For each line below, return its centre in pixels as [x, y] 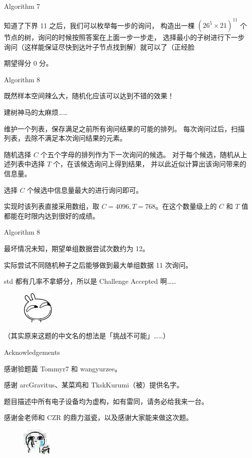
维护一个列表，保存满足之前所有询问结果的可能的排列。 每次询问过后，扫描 [124, 128]
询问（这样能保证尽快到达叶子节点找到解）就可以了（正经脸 [99, 46]
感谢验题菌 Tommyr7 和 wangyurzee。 [63, 368]
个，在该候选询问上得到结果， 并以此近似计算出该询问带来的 [150, 164]
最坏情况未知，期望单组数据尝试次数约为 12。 [77, 248]
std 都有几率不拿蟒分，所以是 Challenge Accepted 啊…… [90, 281]
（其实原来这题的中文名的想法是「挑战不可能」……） [87, 336]
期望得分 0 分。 [28, 63]
